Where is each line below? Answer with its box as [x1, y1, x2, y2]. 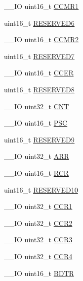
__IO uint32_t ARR [4, 151, 69, 161]
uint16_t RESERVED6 [4, 17, 75, 28]
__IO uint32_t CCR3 [4, 234, 73, 245]
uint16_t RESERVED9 [4, 134, 75, 144]
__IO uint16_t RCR [4, 167, 69, 178]
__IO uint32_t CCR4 [4, 251, 73, 261]
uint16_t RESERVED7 [4, 51, 75, 61]
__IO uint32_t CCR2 [4, 217, 73, 228]
